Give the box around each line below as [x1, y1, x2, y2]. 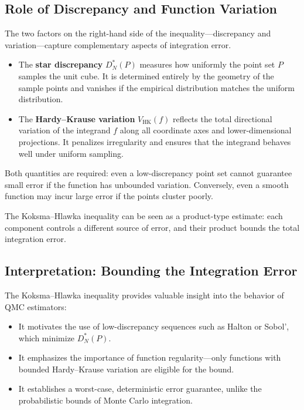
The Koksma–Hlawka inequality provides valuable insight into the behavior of [5, 288, 284, 301]
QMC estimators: [5, 300, 67, 312]
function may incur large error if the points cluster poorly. [5, 190, 213, 202]
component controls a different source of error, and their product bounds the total [5, 221, 300, 233]
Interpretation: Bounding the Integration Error [5, 261, 298, 280]
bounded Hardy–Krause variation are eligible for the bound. [18, 362, 234, 375]
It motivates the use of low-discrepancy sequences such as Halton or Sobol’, [18, 320, 289, 332]
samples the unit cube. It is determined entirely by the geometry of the [18, 69, 274, 82]
